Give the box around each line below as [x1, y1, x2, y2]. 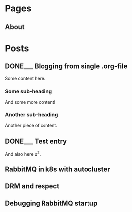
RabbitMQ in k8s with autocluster [5, 165, 110, 174]
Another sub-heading [5, 111, 58, 118]
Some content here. [5, 75, 45, 81]
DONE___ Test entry [5, 137, 67, 145]
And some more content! [5, 99, 56, 105]
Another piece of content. [5, 122, 58, 129]
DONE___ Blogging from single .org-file [5, 62, 128, 71]
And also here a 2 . [5, 150, 41, 157]
